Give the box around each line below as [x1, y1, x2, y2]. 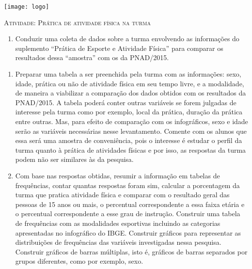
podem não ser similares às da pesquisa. [15, 154, 134, 164]
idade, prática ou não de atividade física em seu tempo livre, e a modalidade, [15, 78, 244, 88]
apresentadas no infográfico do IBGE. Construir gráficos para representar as [15, 227, 241, 237]
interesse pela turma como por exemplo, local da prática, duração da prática [15, 107, 243, 117]
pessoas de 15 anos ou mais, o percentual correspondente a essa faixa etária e [15, 199, 245, 209]
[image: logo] [4, 3, 49, 10]
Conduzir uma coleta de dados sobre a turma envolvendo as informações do [15, 33, 239, 44]
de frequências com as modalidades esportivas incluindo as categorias [15, 218, 220, 228]
